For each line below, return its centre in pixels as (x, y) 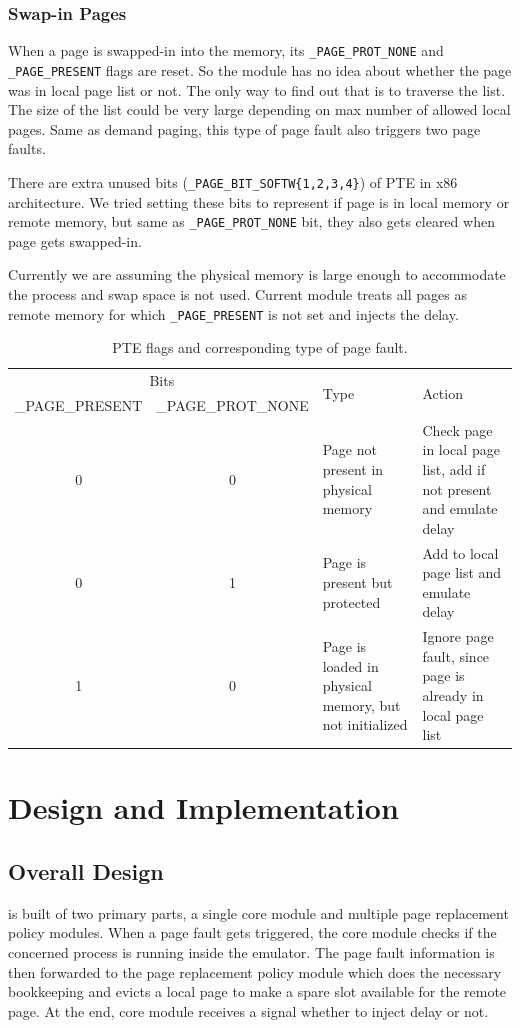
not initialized (365, 724)
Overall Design (86, 871)
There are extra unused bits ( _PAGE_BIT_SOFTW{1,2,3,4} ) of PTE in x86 (233, 181)
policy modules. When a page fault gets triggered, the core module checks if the (252, 932)
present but (357, 581)
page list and (462, 572)
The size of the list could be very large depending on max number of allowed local (259, 109)
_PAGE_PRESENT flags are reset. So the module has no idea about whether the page (260, 69)
